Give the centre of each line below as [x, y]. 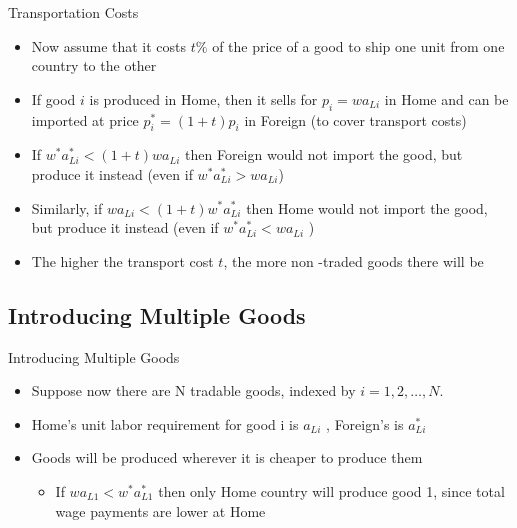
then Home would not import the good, [367, 207]
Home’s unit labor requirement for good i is [165, 423]
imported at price [85, 119]
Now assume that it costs [109, 45]
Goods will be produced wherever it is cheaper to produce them [227, 457]
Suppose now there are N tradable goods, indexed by [193, 390]
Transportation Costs [73, 12]
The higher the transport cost [122, 260]
